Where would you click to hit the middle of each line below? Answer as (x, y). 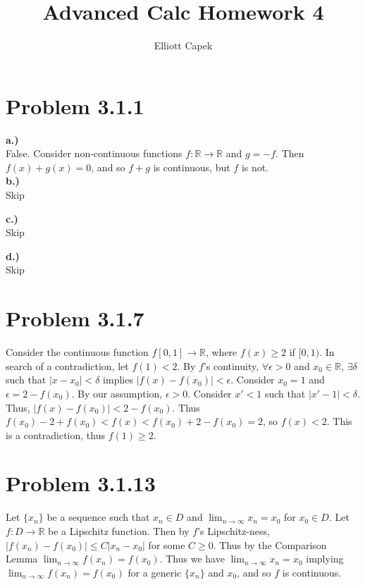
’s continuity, (231, 365)
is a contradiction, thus (55, 435)
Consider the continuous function (77, 352)
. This (339, 421)
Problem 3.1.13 (81, 483)
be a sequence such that (98, 517)
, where (221, 352)
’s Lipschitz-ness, (234, 531)
